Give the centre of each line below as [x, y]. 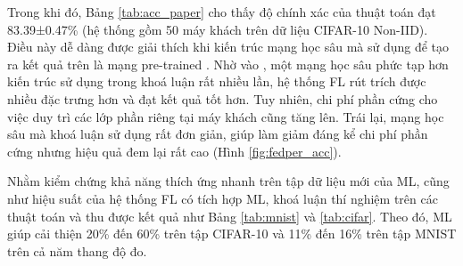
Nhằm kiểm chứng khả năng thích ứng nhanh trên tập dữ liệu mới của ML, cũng [228, 181]
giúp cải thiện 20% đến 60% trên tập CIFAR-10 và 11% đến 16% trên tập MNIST [232, 234]
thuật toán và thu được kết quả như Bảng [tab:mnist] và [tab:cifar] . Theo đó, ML [230, 216]
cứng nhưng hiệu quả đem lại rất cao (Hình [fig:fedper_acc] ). [174, 151]
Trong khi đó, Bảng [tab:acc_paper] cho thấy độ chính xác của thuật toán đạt [222, 12]
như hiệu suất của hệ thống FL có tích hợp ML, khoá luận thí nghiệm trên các [223, 198]
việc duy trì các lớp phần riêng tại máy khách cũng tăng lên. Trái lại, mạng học [226, 116]
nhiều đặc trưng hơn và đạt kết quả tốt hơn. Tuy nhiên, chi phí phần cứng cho [223, 98]
